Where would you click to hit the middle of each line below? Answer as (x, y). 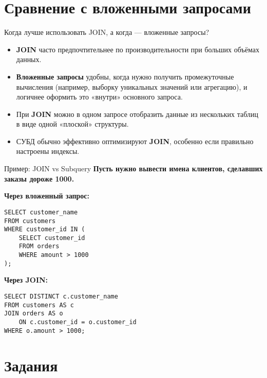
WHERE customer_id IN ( (45, 230)
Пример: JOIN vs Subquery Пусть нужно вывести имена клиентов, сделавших (133, 168)
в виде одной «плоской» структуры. (72, 124)
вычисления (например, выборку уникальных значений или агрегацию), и (132, 86)
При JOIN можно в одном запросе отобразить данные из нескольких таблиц (137, 114)
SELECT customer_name (41, 212)
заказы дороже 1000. (39, 178)
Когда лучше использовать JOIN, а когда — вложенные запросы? (107, 32)
